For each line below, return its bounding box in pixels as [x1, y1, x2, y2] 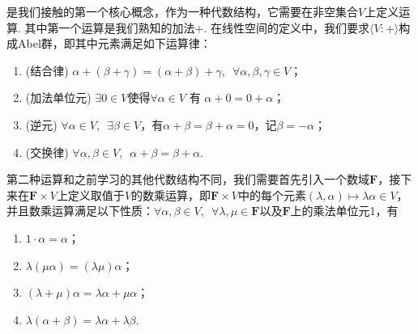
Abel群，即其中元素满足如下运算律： [17, 35, 211, 52]
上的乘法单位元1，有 [290, 202, 399, 219]
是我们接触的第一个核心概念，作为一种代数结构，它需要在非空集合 [6, 3, 358, 19]
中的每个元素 [237, 186, 306, 203]
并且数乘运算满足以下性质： [6, 202, 154, 219]
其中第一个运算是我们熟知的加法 [24, 19, 195, 36]
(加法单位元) [25, 89, 92, 106]
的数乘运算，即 [131, 186, 211, 203]
